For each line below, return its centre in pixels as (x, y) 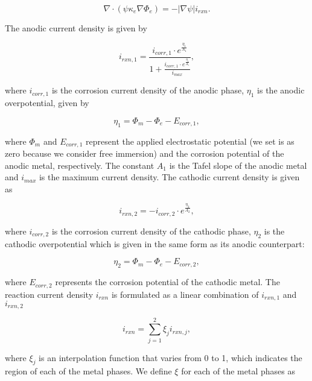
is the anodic (281, 90)
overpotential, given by (47, 103)
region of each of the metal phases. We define (88, 371)
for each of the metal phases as (238, 371)
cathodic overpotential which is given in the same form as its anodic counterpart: (155, 243)
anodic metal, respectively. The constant (80, 165)
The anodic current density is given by (76, 28)
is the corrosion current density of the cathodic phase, (151, 231)
